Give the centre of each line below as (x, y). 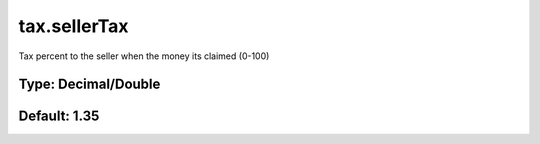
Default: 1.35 (59, 116)
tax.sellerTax (73, 26)
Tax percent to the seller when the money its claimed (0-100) (144, 56)
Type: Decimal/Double (89, 84)
